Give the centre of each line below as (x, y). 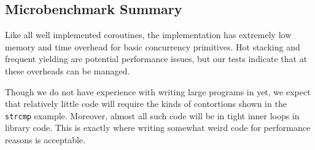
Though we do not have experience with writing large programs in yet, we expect (158, 91)
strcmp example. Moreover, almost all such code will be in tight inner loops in (152, 115)
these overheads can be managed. (68, 70)
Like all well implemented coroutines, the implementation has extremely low (148, 35)
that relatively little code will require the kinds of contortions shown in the (146, 104)
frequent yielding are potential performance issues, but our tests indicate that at (156, 59)
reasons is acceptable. (45, 140)
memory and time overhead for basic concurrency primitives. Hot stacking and (153, 46)
